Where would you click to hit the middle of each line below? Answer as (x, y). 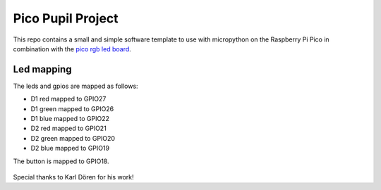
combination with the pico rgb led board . (72, 49)
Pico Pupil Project (66, 18)
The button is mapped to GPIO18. (61, 161)
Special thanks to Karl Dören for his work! (73, 177)
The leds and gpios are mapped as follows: (75, 86)
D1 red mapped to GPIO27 (68, 99)
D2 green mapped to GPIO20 (73, 138)
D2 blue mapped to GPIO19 (70, 148)
